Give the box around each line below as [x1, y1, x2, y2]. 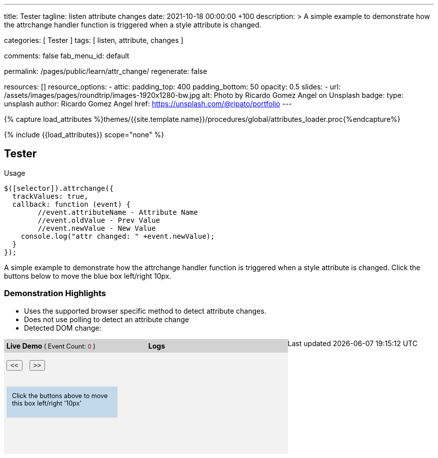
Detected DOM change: [24, 323, 101, 332]
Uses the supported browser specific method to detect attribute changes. [24, 306, 266, 315]
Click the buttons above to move [12, 392, 108, 400]
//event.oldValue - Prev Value [37, 216, 160, 224]
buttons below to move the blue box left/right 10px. [4, 271, 171, 280]
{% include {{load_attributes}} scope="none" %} [4, 130, 164, 139]
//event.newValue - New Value [37, 224, 156, 232]
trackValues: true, [12, 192, 88, 200]
